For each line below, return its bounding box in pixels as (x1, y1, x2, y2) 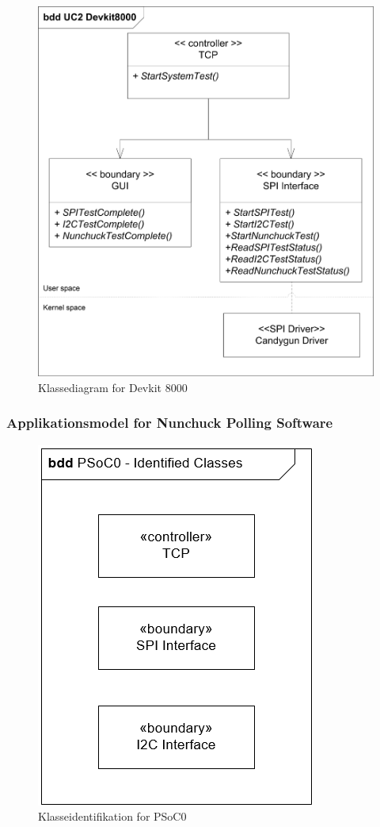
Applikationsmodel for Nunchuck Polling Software (6, 413, 333, 433)
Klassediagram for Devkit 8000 (38, 379, 188, 395)
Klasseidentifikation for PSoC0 (38, 808, 187, 825)
